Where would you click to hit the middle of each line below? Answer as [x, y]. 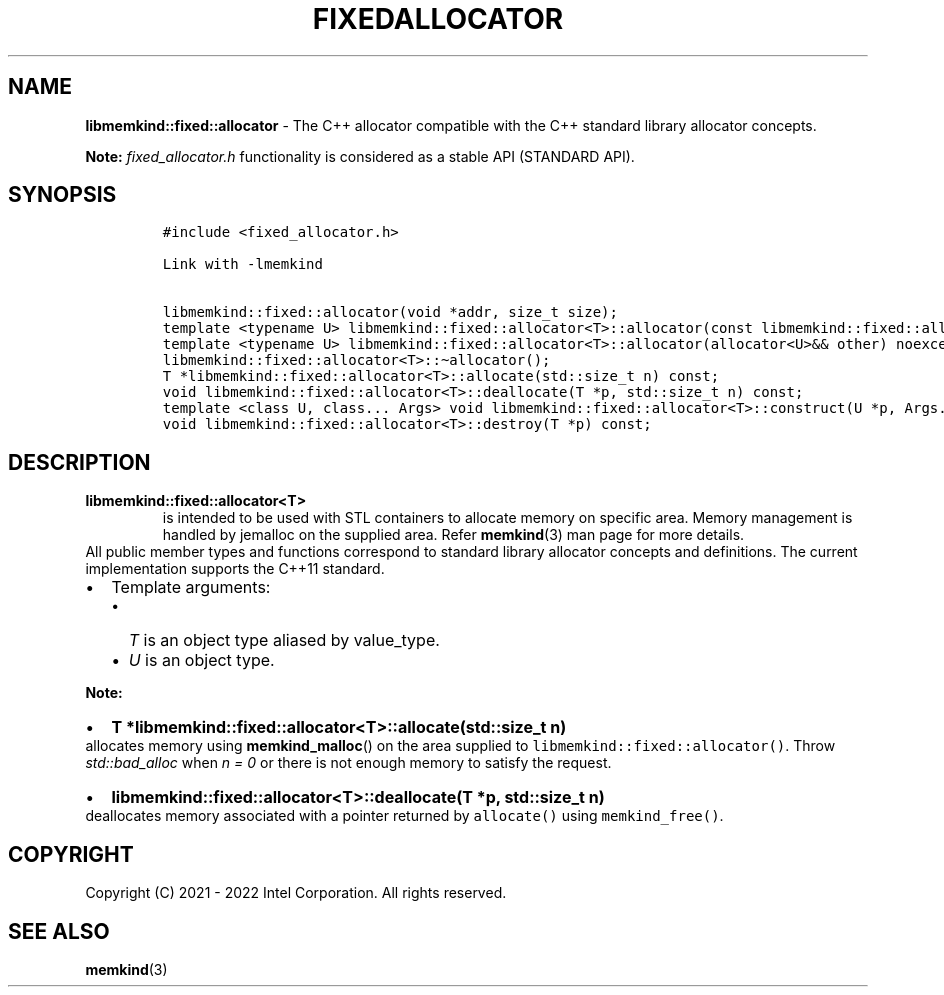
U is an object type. [201, 660]
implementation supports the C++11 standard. [235, 569]
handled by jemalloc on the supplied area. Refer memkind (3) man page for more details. [453, 535]
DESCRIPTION [79, 462]
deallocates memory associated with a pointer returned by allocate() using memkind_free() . [404, 816]
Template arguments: [191, 587]
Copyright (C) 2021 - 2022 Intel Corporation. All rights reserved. [296, 893]
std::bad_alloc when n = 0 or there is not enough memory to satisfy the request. [348, 763]
